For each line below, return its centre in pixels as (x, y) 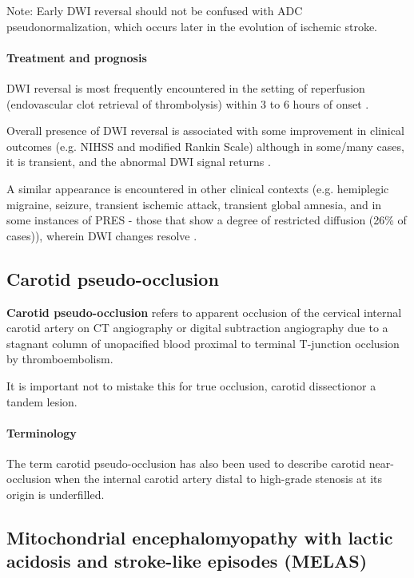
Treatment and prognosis (77, 57)
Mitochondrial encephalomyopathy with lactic (200, 538)
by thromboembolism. (60, 359)
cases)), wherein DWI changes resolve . (102, 235)
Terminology (42, 432)
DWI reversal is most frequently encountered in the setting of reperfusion (186, 87)
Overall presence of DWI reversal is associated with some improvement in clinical (205, 131)
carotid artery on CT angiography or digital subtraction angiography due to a (197, 328)
